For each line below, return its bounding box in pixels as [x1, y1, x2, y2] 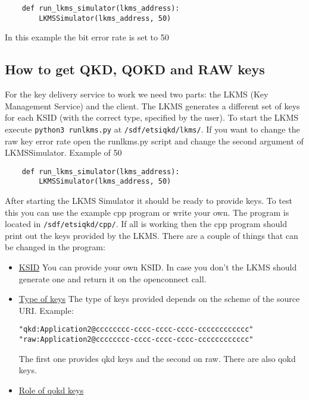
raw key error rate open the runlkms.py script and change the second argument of [5, 134, 304, 147]
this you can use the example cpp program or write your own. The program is [5, 206, 289, 218]
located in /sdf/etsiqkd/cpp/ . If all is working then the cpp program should [5, 218, 287, 230]
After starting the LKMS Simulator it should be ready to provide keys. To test [5, 194, 292, 207]
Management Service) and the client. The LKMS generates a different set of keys [5, 99, 300, 112]
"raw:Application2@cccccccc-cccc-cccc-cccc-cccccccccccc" [18, 335, 254, 344]
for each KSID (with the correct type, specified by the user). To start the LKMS [5, 111, 299, 124]
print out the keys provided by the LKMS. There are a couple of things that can [5, 229, 298, 241]
